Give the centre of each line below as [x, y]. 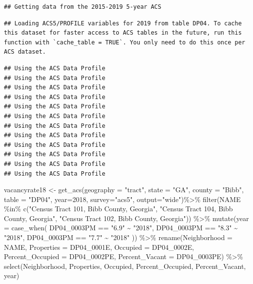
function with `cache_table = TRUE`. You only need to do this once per [125, 42]
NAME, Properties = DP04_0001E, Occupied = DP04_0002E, [99, 247]
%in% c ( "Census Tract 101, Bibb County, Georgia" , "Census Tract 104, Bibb [118, 209]
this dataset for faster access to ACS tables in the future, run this [123, 33]
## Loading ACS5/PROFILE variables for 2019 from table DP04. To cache [123, 23]
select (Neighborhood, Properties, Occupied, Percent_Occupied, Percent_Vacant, [125, 266]
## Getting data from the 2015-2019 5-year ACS [83, 7]
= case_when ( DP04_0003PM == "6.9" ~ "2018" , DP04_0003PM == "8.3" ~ [121, 228]
